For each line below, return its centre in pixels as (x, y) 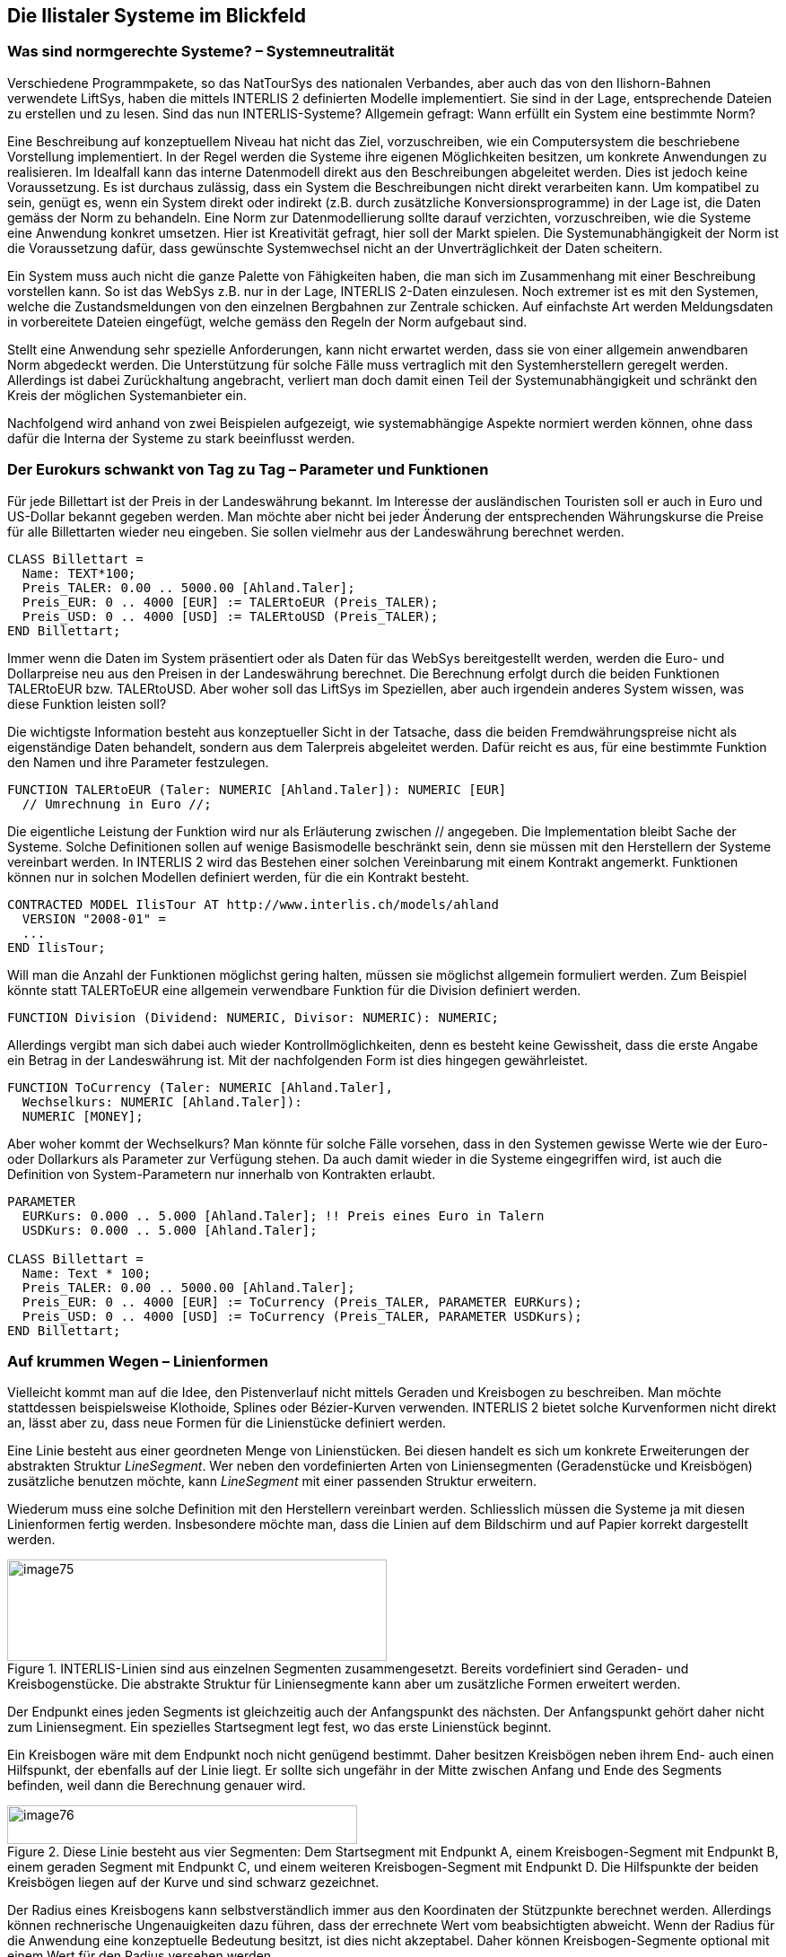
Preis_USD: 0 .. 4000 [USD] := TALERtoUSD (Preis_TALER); (230, 616)
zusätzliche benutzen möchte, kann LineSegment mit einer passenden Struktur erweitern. (272, 1481)
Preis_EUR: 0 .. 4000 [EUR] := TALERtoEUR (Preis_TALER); (230, 602)
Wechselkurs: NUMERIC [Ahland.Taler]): (162, 1101)
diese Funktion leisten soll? (87, 703)
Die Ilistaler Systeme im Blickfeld (157, 16)
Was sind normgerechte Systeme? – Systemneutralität (201, 52)
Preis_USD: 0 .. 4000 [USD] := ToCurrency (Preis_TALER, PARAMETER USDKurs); (302, 1316)
